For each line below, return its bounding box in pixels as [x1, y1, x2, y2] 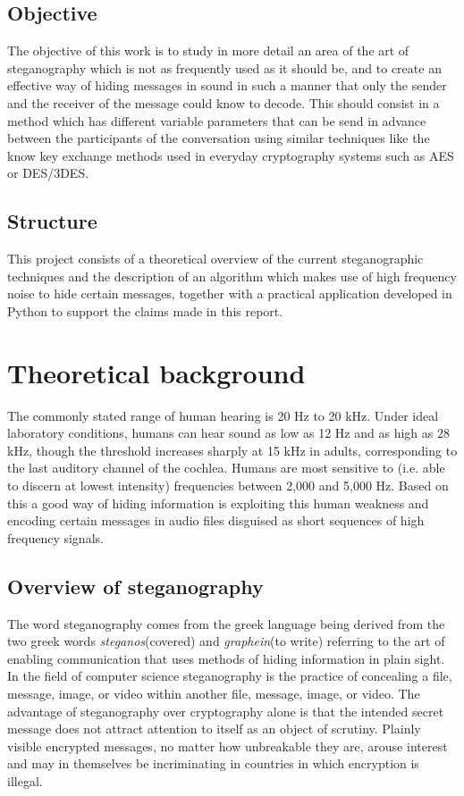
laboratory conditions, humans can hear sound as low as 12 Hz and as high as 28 [7, 423, 450, 442]
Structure [7, 207, 97, 235]
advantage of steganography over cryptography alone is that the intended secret [7, 701, 444, 720]
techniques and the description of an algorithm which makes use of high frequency [7, 266, 457, 285]
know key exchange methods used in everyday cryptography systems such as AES [7, 146, 454, 164]
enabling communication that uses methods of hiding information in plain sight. [7, 649, 445, 667]
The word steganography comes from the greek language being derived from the [7, 614, 445, 633]
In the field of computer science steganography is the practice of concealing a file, [7, 666, 452, 685]
